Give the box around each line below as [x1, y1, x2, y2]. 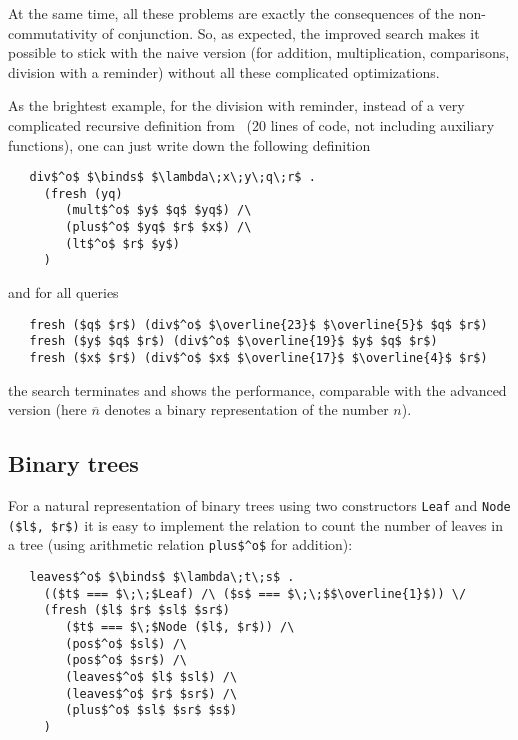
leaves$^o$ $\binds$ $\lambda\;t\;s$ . [29, 570, 295, 585]
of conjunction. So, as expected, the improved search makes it [102, 22, 480, 43]
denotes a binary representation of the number [104, 399, 389, 420]
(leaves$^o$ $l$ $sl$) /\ [65, 669, 238, 684]
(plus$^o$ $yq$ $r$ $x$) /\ [65, 220, 252, 235]
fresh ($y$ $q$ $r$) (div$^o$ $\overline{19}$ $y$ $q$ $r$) [29, 334, 438, 349]
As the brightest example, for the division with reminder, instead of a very [8, 95, 465, 116]
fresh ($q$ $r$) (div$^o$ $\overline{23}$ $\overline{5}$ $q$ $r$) [29, 317, 488, 332]
